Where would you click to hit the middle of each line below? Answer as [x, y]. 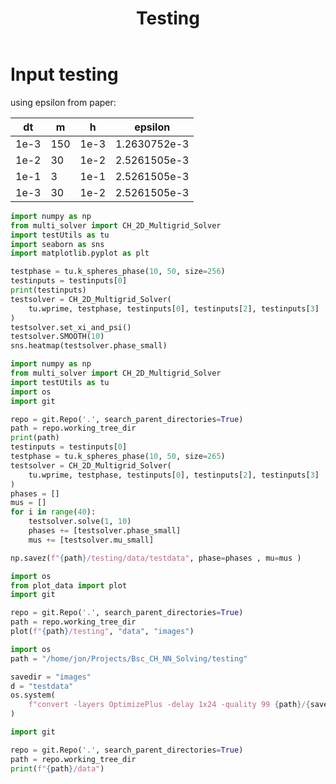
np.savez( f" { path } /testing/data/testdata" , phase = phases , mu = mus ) [156, 558]
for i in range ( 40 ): [53, 512]
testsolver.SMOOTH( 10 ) [57, 337]
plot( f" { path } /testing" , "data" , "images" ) [102, 632]
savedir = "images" [51, 677]
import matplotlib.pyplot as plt [80, 253]
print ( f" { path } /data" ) [57, 768]
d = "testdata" [42, 686]
